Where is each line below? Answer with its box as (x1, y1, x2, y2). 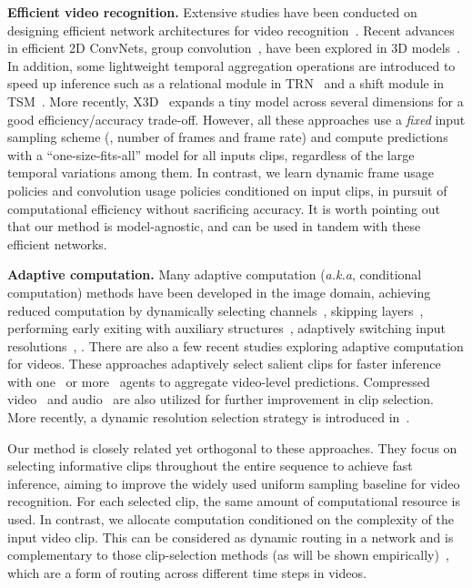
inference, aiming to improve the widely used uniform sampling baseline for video (7, 473, 460, 492)
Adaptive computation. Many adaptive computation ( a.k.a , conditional (7, 265, 422, 284)
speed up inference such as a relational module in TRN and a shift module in (7, 74, 445, 93)
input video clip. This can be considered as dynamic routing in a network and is (7, 527, 454, 546)
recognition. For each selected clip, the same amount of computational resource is (7, 492, 461, 511)
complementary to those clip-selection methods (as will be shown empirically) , (7, 545, 449, 564)
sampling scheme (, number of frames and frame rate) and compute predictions (7, 127, 448, 147)
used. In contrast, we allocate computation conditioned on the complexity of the (7, 510, 454, 529)
